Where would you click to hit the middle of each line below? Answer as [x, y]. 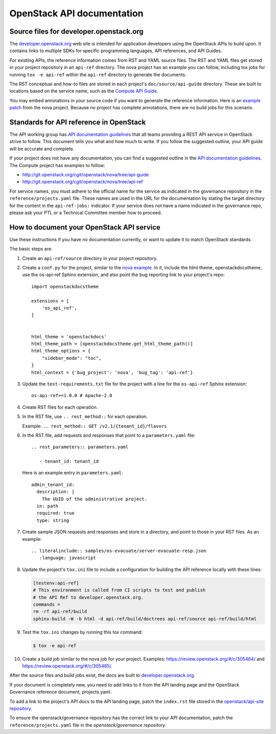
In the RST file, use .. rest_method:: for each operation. [85, 417]
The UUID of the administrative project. [95, 499]
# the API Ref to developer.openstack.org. [88, 597]
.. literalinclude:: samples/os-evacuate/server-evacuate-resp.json [119, 551]
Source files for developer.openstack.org [76, 31]
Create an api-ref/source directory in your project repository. [90, 258]
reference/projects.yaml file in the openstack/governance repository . [88, 725]
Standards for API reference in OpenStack [78, 122]
